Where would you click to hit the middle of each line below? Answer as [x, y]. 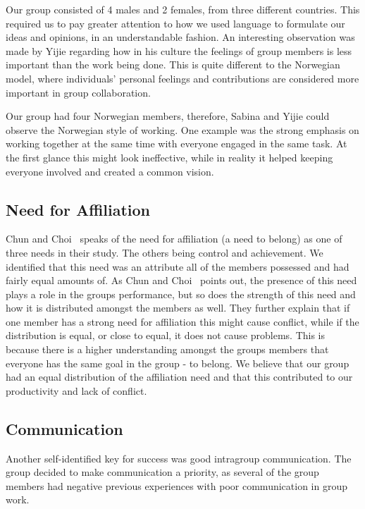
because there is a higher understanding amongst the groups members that [167, 349]
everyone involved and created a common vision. [110, 171]
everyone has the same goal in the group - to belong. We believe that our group [178, 363]
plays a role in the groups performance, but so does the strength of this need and [181, 294]
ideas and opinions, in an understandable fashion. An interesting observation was [180, 37]
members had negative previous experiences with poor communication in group [177, 485]
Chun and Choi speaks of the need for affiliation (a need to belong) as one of [174, 239]
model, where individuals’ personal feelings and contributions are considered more [182, 78]
